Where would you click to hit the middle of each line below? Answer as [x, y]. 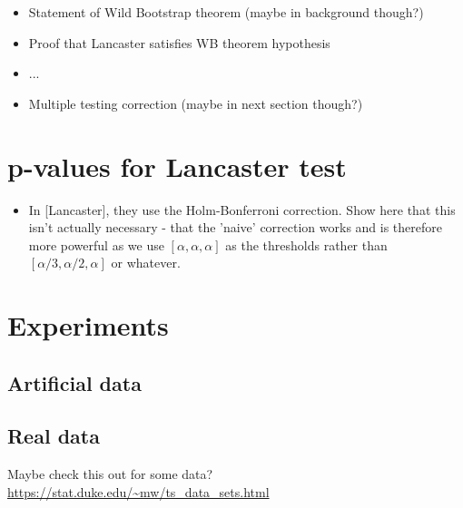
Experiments [88, 325]
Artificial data [74, 382]
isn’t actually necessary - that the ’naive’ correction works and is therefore [236, 227]
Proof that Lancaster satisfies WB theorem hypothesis [179, 42]
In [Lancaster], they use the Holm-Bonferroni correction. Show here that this [242, 209]
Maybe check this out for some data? [110, 474]
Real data [54, 436]
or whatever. [146, 263]
